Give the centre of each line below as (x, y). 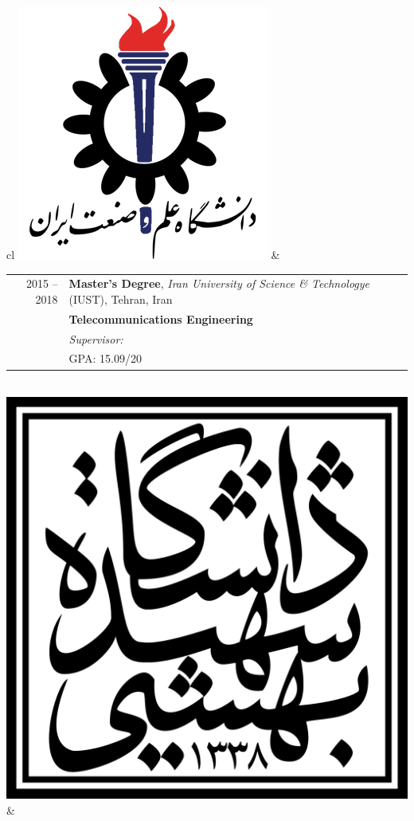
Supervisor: (96, 338)
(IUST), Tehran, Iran (121, 299)
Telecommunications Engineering (161, 318)
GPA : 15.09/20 (105, 358)
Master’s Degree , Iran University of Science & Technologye (219, 283)
